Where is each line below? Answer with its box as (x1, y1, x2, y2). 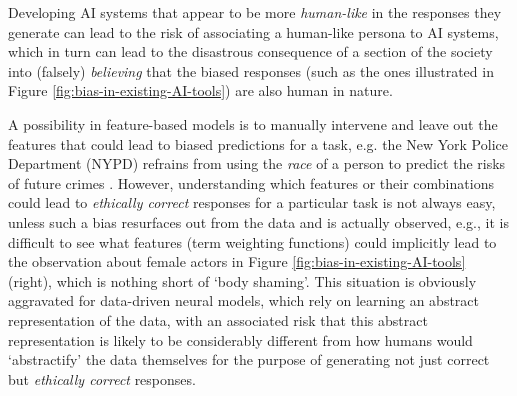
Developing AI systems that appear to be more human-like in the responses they (8, 2, 502, 22)
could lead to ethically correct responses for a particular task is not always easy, (8, 192, 496, 213)
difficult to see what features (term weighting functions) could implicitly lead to (8, 231, 497, 252)
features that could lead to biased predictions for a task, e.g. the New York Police (8, 133, 508, 154)
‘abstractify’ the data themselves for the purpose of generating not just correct (8, 349, 490, 370)
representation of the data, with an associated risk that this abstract (8, 309, 428, 330)
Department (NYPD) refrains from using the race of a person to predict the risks (8, 153, 506, 174)
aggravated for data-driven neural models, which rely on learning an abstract (8, 290, 480, 311)
